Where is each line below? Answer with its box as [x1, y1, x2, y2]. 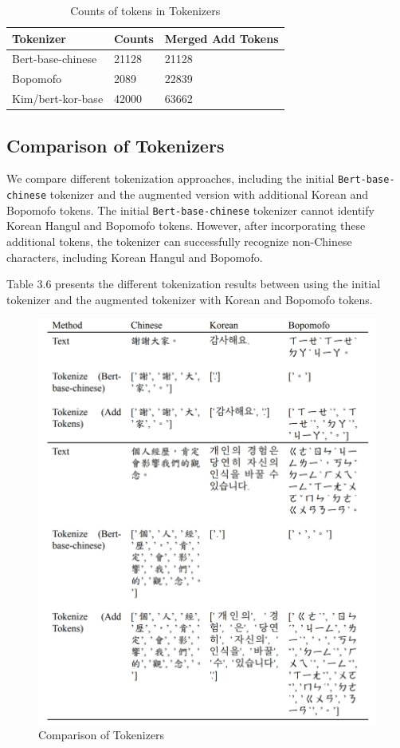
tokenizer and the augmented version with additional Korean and [49, 186, 369, 203]
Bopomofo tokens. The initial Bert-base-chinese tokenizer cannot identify [6, 201, 375, 218]
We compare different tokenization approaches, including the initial [6, 170, 335, 187]
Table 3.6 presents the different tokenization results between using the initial [6, 275, 381, 292]
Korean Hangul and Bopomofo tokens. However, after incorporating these [6, 217, 366, 234]
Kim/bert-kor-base [12, 90, 104, 107]
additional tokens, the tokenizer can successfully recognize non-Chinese [6, 232, 352, 249]
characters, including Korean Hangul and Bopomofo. [6, 248, 263, 265]
